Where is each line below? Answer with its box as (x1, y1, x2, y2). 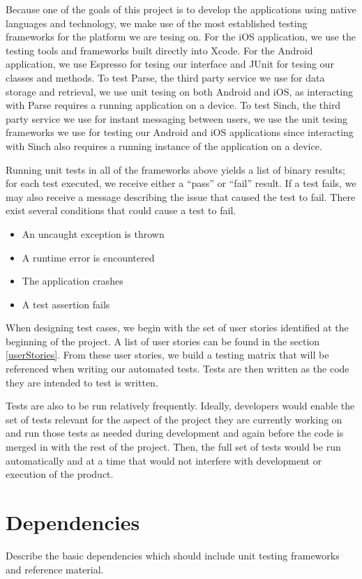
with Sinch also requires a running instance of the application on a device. (6, 138, 322, 153)
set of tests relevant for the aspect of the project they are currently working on (6, 412, 342, 426)
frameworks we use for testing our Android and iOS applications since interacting (6, 125, 354, 140)
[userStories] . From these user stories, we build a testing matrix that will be (6, 347, 329, 362)
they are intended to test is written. (6, 375, 158, 389)
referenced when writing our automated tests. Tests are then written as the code (6, 361, 349, 376)
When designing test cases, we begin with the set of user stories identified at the (6, 320, 349, 335)
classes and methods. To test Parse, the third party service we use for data (6, 70, 325, 84)
